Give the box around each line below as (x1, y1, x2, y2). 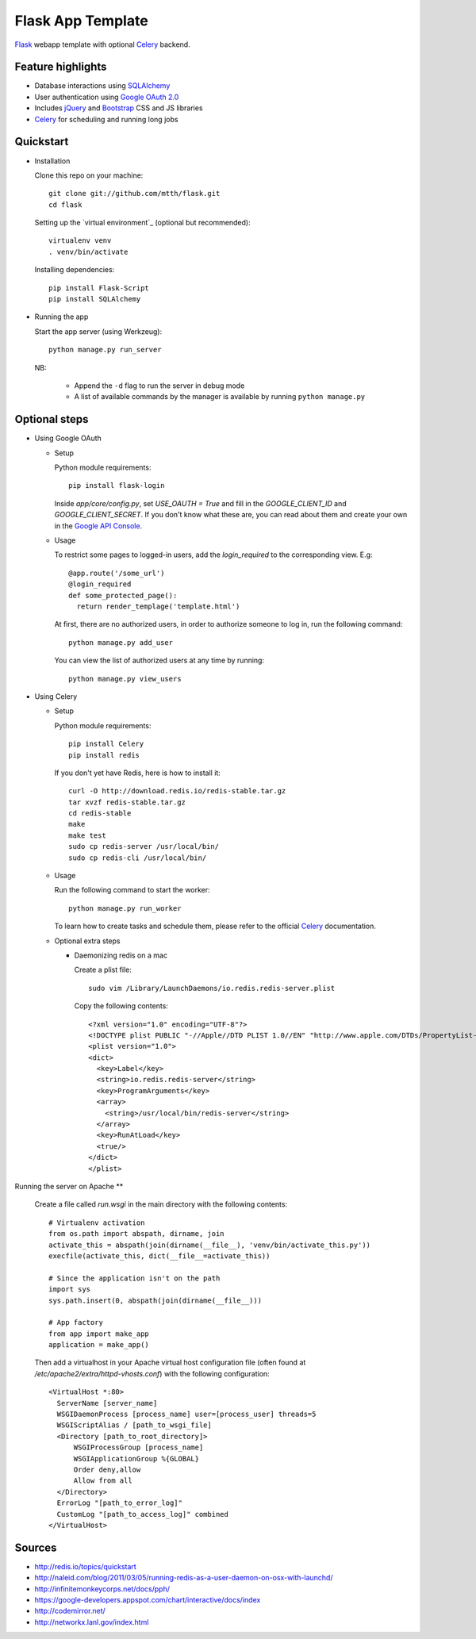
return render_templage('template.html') (76, 601, 240, 611)
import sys (48, 1285, 91, 1294)
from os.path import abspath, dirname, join (48, 1230, 225, 1238)
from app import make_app (48, 1329, 150, 1338)
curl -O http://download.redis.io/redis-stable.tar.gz (68, 786, 286, 796)
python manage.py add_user (68, 638, 174, 647)
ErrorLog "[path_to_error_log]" (56, 1499, 182, 1507)
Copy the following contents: (74, 1001, 168, 1011)
